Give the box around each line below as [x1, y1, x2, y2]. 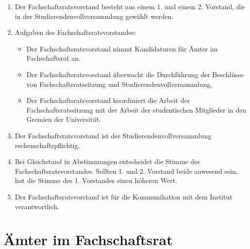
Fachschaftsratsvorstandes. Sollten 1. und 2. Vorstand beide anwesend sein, [15, 166, 238, 176]
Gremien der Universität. [26, 114, 101, 124]
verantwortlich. [15, 201, 59, 211]
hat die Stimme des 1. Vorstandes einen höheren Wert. [15, 175, 177, 185]
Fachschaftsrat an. [26, 53, 81, 63]
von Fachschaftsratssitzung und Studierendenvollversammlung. [26, 79, 213, 89]
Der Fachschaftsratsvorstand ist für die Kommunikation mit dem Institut [15, 191, 233, 201]
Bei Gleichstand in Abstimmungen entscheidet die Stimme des [15, 156, 200, 166]
